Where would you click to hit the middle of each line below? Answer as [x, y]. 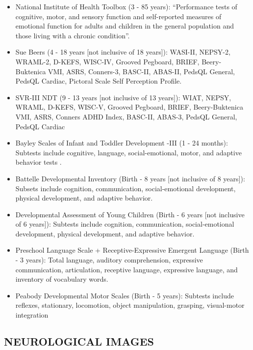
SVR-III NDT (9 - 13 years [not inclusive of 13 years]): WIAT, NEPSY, [123, 97]
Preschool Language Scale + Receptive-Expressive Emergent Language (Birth [132, 250]
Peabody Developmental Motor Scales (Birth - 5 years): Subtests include [125, 295]
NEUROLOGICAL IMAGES [79, 341]
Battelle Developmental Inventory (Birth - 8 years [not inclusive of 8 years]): [130, 178]
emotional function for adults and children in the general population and [125, 26]
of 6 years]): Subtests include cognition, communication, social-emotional [125, 224]
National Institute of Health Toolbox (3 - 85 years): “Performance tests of [126, 6]
